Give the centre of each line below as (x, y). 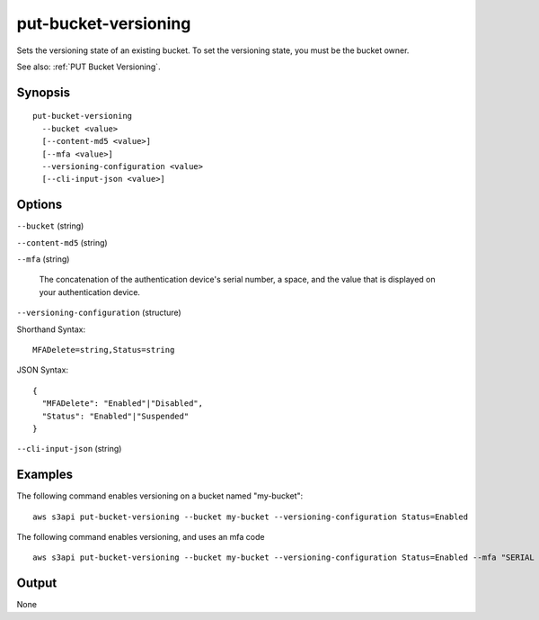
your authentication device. (90, 292)
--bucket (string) (50, 226)
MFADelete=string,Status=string (104, 350)
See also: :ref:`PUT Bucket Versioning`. (88, 67)
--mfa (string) (43, 259)
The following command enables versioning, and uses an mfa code (141, 536)
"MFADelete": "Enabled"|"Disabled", (123, 404)
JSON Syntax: (43, 370)
